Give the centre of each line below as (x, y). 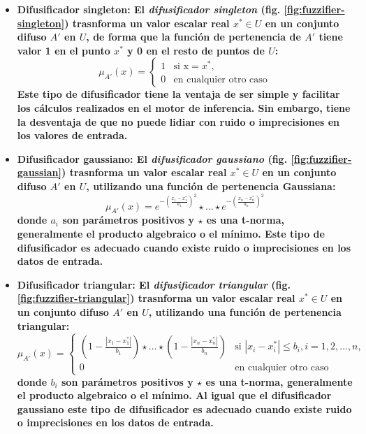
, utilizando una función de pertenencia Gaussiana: (211, 186)
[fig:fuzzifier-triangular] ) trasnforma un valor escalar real (156, 298)
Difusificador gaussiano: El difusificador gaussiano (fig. (152, 158)
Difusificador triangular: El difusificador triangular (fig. (154, 284)
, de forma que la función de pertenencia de (193, 37)
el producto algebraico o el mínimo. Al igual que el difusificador (174, 395)
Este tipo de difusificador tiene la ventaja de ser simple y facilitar (178, 94)
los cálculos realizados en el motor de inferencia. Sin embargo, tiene (184, 107)
